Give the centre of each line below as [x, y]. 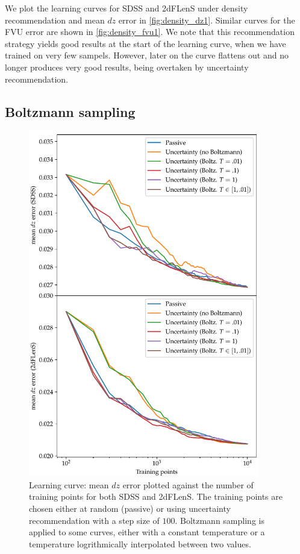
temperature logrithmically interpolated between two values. [140, 543]
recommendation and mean [55, 20]
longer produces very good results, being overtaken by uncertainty [127, 67]
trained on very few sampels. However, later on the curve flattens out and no [147, 55]
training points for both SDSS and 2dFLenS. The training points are [156, 496]
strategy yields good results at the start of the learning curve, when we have [145, 43]
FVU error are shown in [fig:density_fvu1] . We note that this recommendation [150, 32]
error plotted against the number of [188, 484]
